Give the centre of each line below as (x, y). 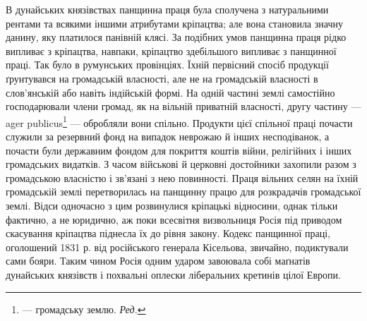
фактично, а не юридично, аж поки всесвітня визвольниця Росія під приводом (174, 219)
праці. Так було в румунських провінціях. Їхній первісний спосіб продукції (167, 65)
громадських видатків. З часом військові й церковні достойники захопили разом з (181, 164)
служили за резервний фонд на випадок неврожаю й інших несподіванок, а (168, 136)
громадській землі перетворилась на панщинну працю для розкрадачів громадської (183, 192)
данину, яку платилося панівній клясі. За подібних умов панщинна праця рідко (176, 37)
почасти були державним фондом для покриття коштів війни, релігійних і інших (179, 150)
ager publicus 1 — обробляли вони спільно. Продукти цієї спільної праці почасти (179, 121)
